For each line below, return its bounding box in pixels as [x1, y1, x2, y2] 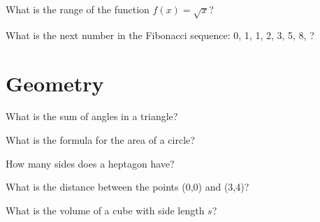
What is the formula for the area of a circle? [6, 133, 195, 147]
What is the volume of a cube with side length [6, 202, 205, 217]
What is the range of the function [6, 2, 150, 16]
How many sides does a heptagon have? [6, 156, 175, 170]
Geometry [6, 68, 104, 97]
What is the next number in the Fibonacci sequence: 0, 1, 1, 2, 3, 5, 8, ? [6, 27, 314, 42]
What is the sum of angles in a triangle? [6, 109, 178, 124]
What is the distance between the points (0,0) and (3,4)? [6, 179, 249, 194]
